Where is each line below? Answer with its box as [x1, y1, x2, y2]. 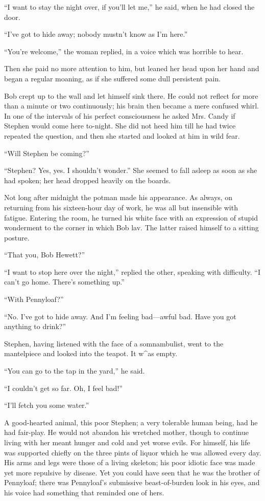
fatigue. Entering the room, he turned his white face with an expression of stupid [4, 212, 258, 223]
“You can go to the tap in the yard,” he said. [4, 365, 145, 376]
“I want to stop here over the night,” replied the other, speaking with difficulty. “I [4, 266, 260, 277]
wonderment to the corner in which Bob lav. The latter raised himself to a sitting [4, 222, 259, 233]
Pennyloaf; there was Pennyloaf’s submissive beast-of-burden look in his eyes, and [4, 477, 260, 488]
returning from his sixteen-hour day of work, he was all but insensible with [4, 202, 238, 212]
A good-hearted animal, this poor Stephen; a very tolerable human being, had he [4, 417, 258, 427]
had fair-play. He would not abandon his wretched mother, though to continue [4, 427, 249, 438]
